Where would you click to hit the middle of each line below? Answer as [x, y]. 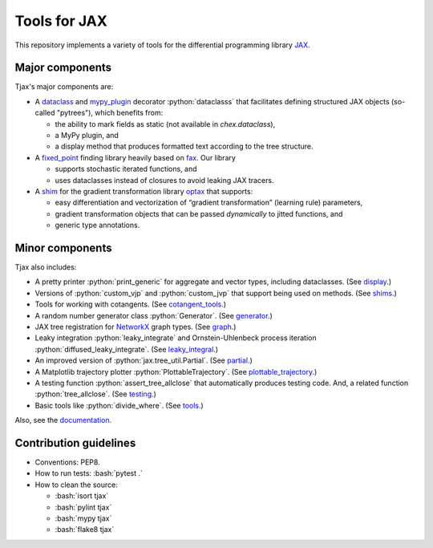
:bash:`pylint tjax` [83, 507]
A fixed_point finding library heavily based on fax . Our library [136, 157]
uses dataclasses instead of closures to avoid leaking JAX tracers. [164, 180]
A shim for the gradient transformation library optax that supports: [144, 191]
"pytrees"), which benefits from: [110, 113]
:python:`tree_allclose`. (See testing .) [95, 394]
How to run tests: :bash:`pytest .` [89, 473]
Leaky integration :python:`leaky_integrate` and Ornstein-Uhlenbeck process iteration [176, 338]
